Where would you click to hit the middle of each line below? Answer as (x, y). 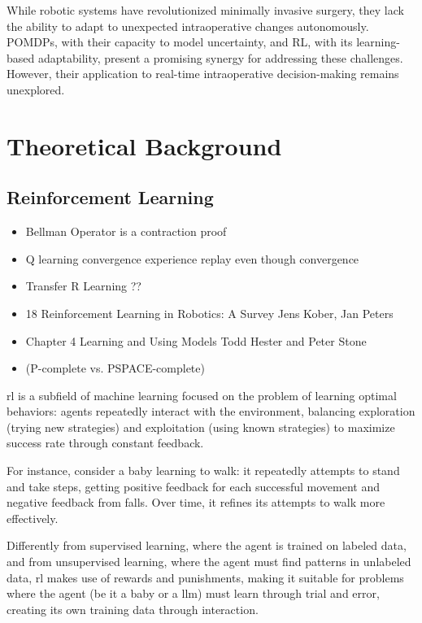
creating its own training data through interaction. (133, 609)
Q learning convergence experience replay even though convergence (192, 258)
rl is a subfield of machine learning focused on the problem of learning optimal (202, 395)
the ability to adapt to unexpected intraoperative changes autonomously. (188, 26)
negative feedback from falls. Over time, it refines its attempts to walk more (196, 502)
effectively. (33, 518)
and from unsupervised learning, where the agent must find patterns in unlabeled (209, 562)
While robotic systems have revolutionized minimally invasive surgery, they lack (205, 10)
